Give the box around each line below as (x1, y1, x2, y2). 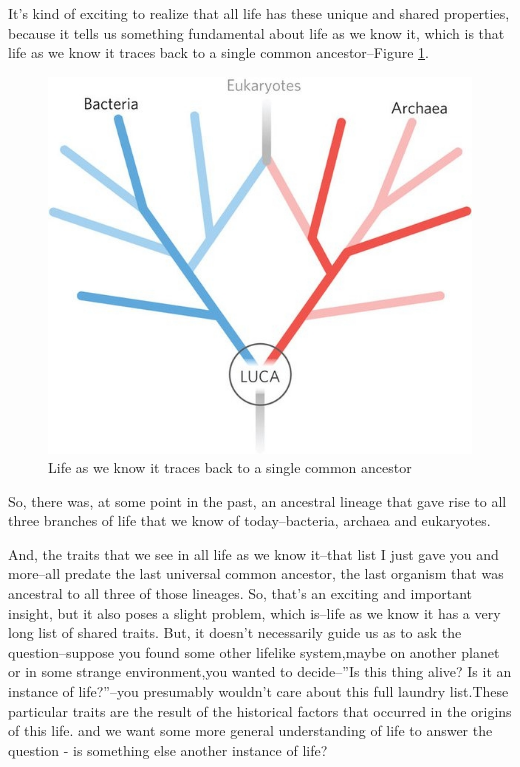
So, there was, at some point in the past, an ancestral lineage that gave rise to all (8, 490, 507, 511)
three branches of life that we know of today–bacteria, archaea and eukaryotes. (8, 510, 491, 531)
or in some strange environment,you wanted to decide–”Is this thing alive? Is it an (8, 661, 512, 682)
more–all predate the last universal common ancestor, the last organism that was (8, 563, 504, 584)
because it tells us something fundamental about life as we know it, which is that (8, 22, 505, 43)
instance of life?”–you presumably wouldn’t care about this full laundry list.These (8, 681, 509, 702)
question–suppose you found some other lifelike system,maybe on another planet (8, 641, 500, 662)
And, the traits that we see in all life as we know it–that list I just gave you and (8, 543, 499, 564)
